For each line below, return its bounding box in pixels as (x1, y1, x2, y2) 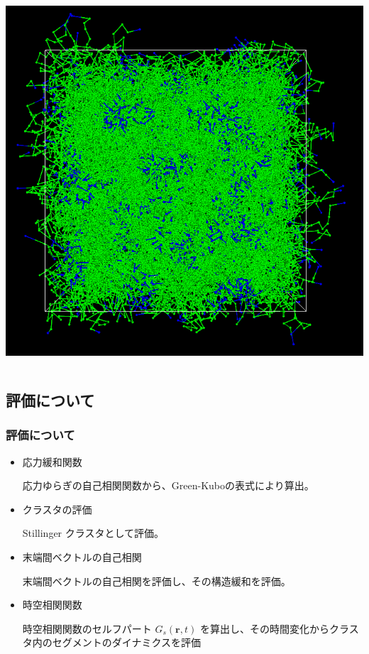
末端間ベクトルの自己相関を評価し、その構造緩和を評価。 (22, 573, 291, 588)
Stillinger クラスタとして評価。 (22, 525, 165, 540)
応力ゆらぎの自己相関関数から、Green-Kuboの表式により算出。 (22, 478, 314, 493)
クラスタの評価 (22, 501, 92, 516)
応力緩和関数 (22, 454, 82, 469)
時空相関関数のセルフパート (22, 621, 152, 636)
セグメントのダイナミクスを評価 (52, 635, 202, 650)
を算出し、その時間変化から (199, 621, 329, 636)
